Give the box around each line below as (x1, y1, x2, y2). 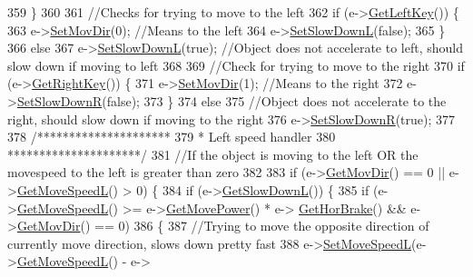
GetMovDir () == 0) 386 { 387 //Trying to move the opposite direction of (16, 216, 429, 235)
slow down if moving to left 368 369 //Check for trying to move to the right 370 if (7, 55, 465, 74)
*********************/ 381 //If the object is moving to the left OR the (7, 144, 419, 163)
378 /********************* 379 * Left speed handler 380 (7, 127, 336, 146)
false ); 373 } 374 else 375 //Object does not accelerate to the (106, 91, 447, 110)
